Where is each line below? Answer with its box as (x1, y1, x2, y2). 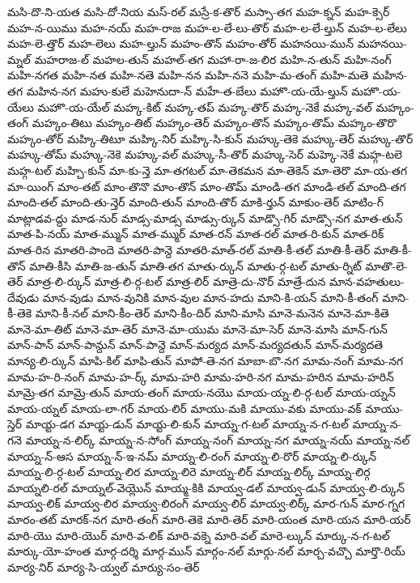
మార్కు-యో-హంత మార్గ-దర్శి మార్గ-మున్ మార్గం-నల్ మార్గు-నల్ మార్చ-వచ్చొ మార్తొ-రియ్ (7, 543, 405, 560)
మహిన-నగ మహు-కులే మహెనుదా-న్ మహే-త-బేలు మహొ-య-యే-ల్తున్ (26, 82, 348, 99)
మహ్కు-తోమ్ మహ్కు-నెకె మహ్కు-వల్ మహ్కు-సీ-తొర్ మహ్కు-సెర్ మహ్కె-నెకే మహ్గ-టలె (7, 146, 402, 163)
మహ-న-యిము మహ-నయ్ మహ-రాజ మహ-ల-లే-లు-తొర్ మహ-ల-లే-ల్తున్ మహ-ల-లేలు (7, 19, 407, 36)
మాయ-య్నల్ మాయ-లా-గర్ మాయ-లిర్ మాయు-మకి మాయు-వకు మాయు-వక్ (7, 399, 362, 416)
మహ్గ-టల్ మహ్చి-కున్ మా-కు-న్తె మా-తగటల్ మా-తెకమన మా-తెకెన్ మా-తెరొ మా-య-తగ (7, 161, 408, 178)
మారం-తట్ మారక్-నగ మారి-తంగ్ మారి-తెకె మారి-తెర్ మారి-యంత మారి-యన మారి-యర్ (7, 511, 411, 527)
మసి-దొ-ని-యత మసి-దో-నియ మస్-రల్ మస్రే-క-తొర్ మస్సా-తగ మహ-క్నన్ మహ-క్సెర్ (7, 3, 390, 19)
